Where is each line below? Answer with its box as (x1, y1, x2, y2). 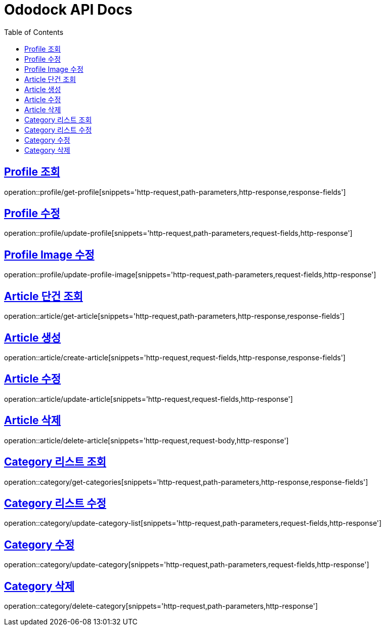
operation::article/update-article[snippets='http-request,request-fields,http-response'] (4, 394, 293, 403)
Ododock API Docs (4, 1, 133, 18)
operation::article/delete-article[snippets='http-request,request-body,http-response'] (4, 436, 289, 445)
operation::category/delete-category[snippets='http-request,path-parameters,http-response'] (4, 602, 318, 611)
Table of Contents (4, 27, 64, 36)
